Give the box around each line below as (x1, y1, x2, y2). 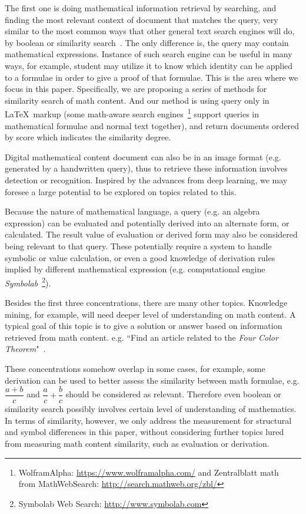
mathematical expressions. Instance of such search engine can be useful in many (5, 48, 292, 60)
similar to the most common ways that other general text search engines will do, (5, 25, 295, 37)
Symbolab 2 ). (5, 275, 51, 289)
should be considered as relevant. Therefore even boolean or (65, 388, 281, 400)
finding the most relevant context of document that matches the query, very (5, 13, 278, 25)
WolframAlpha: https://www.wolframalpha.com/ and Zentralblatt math (18, 466, 279, 478)
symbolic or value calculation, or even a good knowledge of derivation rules (5, 251, 275, 263)
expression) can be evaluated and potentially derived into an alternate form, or (5, 216, 290, 229)
